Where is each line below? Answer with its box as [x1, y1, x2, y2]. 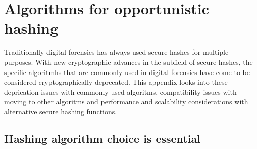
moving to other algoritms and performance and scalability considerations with [4, 96, 248, 107]
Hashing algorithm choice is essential [4, 130, 200, 146]
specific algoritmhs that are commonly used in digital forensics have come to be [4, 66, 250, 77]
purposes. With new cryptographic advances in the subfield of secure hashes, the [4, 56, 253, 67]
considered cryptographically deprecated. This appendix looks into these [4, 77, 228, 87]
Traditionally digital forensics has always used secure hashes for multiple [4, 47, 229, 57]
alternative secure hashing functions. [4, 106, 117, 116]
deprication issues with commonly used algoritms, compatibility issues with [4, 86, 237, 97]
